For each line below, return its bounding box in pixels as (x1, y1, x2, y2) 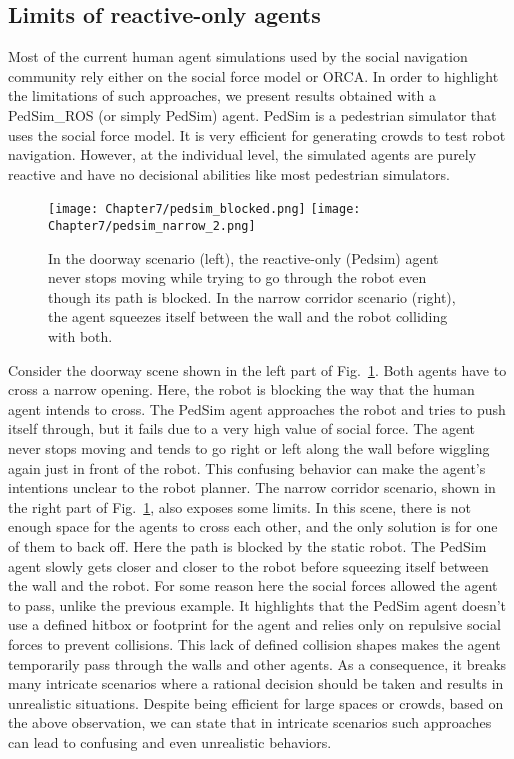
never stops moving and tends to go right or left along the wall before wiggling (8, 438, 490, 459)
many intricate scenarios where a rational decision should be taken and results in (8, 673, 504, 694)
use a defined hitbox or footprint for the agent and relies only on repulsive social (8, 614, 501, 635)
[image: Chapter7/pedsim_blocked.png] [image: (48, 202, 361, 217)
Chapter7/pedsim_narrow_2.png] (48, 219, 256, 234)
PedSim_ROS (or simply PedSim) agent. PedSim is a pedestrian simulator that (8, 104, 497, 125)
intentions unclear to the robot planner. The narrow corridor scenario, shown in (8, 477, 496, 498)
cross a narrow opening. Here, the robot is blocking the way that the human (8, 379, 475, 400)
